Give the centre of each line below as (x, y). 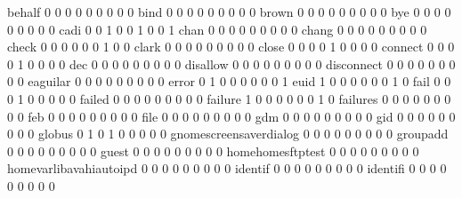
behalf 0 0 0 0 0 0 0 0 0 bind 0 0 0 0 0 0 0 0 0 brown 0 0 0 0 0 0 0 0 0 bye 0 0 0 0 (229, 12)
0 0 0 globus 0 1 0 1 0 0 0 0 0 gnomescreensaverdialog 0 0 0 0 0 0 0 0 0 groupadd (228, 134)
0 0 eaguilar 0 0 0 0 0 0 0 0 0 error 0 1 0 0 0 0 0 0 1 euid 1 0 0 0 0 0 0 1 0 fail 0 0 (229, 81)
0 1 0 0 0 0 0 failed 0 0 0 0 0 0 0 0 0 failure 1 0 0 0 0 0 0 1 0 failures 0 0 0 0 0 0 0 (229, 98)
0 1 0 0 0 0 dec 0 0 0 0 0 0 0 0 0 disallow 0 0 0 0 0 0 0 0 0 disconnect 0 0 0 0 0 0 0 (231, 63)
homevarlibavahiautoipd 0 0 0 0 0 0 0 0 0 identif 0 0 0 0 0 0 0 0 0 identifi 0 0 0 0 (227, 168)
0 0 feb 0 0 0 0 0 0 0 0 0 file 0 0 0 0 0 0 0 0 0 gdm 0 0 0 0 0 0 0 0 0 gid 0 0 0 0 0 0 (231, 116)
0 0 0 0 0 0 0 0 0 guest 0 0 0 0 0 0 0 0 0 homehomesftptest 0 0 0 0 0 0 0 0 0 (213, 150)
